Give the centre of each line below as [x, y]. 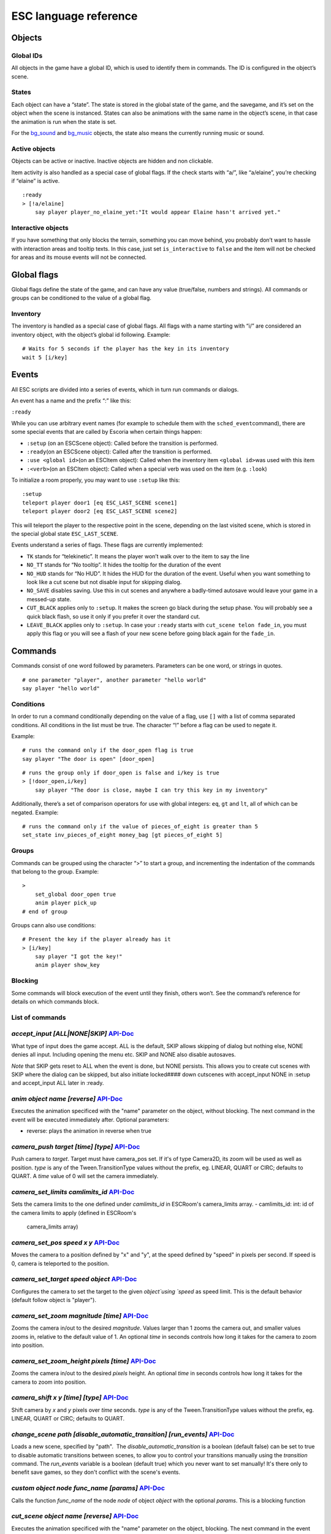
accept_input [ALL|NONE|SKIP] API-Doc [73, 1034]
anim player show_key [67, 965]
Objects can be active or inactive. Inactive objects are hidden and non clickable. [112, 161]
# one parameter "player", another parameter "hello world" [114, 680]
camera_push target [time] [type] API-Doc [76, 1146]
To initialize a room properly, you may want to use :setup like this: [96, 480]
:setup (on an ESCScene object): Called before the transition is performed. [122, 443]
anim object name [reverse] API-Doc [67, 1099]
